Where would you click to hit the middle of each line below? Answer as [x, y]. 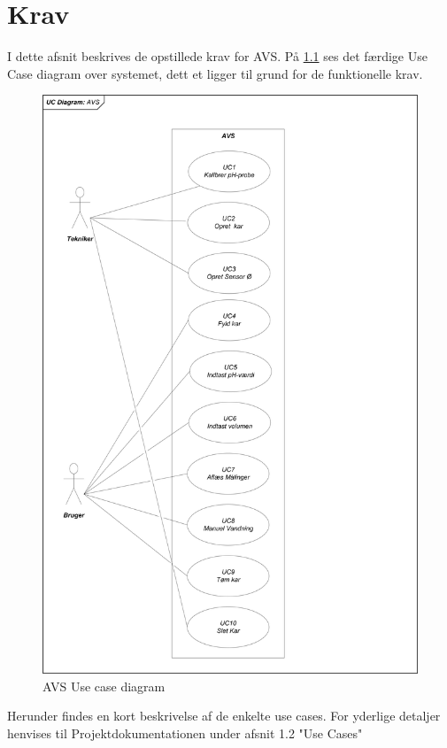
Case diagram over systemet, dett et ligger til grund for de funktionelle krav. [215, 73]
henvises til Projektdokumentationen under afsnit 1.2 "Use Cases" [185, 733]
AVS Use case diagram [104, 686]
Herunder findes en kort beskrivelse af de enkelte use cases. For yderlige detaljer [224, 716]
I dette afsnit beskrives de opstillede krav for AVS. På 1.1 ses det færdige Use [217, 56]
